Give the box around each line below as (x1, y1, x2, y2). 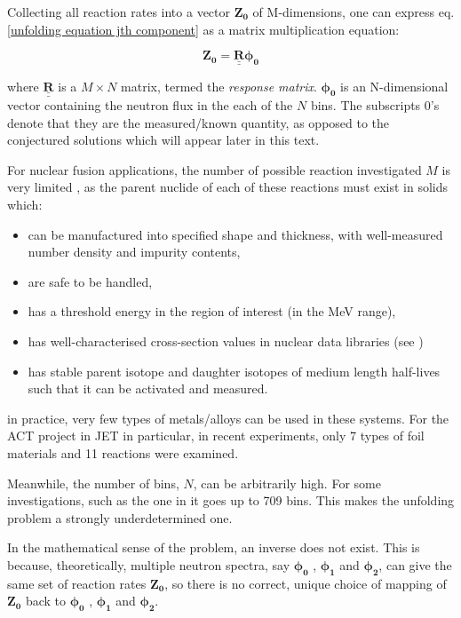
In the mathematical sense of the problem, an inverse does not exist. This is (7, 538, 420, 557)
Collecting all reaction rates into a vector (7, 3, 231, 20)
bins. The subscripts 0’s (310, 96, 440, 115)
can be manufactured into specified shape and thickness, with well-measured (28, 225, 443, 243)
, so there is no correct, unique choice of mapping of (164, 574, 447, 592)
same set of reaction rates (7, 574, 147, 592)
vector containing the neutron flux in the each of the (7, 96, 293, 115)
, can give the (378, 555, 452, 574)
